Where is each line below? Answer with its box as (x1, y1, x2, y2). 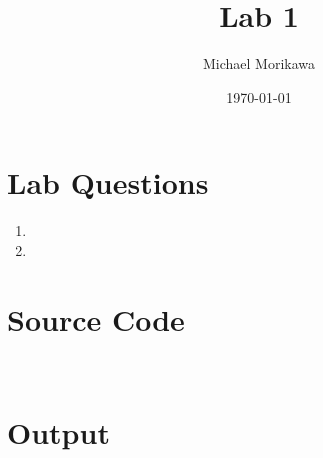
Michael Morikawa (202, 53, 316, 74)
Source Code (7, 298, 185, 339)
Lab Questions (7, 162, 209, 203)
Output (7, 412, 110, 453)
